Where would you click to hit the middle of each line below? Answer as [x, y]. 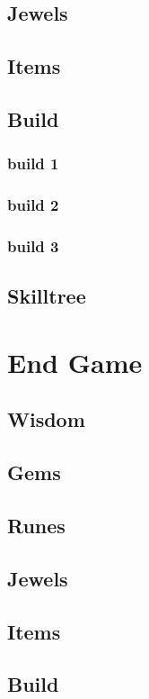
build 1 [33, 163]
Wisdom [46, 419]
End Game [75, 362]
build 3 [33, 245]
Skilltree [47, 296]
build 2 [33, 205]
